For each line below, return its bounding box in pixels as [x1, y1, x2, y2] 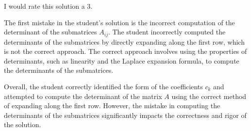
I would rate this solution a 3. [4, 1, 93, 11]
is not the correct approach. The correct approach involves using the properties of [4, 46, 247, 56]
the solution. [4, 119, 41, 130]
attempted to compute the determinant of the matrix [4, 91, 162, 101]
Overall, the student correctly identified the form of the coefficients [4, 82, 203, 92]
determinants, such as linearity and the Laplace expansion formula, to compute [4, 55, 239, 65]
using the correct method [171, 91, 247, 101]
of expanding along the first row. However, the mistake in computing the [4, 100, 220, 111]
